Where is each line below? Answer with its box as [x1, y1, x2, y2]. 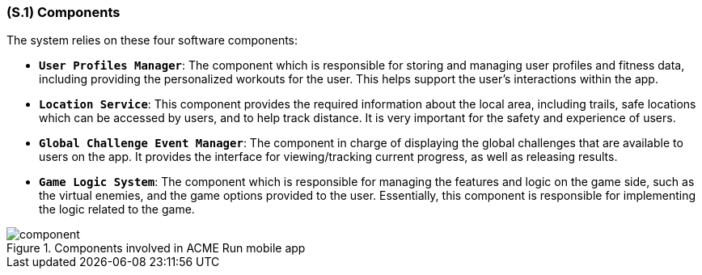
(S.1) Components [6, 4, 121, 20]
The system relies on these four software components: [6, 33, 298, 48]
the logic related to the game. [39, 202, 195, 217]
